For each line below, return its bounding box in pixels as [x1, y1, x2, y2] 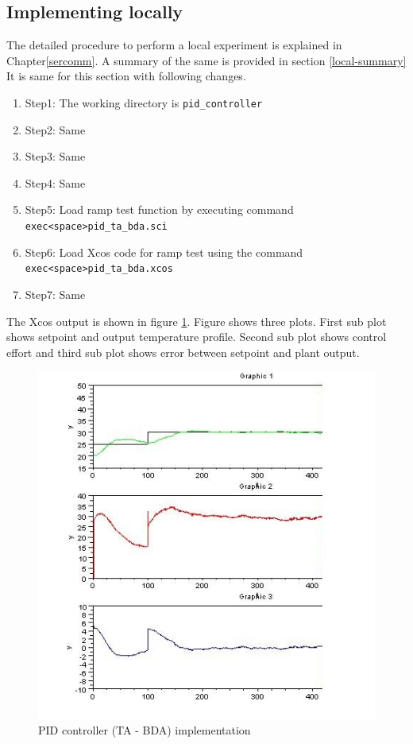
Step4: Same [25, 174, 86, 191]
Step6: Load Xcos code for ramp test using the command [25, 243, 303, 260]
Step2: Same [25, 121, 86, 138]
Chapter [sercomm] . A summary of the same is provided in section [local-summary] [6, 52, 407, 68]
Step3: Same [25, 148, 86, 165]
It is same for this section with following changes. [6, 68, 246, 84]
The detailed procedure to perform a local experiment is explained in [6, 37, 342, 53]
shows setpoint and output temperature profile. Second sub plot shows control [6, 328, 387, 345]
